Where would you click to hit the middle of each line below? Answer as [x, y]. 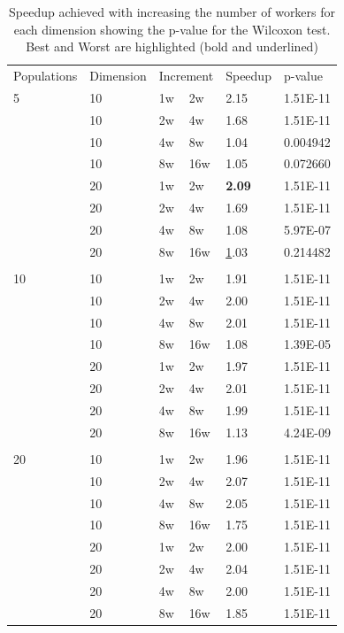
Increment [186, 76]
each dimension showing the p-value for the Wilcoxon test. [172, 29]
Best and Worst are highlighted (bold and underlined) [172, 46]
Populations [46, 76]
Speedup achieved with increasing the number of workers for [172, 12]
